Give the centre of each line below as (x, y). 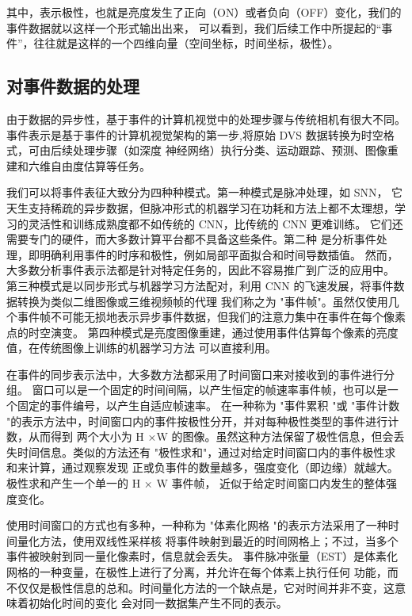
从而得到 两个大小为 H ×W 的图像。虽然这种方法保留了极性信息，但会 (211, 436)
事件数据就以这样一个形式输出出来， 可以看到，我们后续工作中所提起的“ (194, 27)
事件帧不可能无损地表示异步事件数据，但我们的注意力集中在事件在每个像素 (211, 317)
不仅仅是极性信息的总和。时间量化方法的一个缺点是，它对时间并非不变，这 (200, 587)
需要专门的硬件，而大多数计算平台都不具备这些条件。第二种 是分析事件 (191, 239)
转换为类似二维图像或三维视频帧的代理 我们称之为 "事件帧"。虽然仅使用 (202, 301)
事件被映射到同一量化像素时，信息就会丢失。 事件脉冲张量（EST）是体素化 (202, 556)
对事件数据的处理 (73, 86)
